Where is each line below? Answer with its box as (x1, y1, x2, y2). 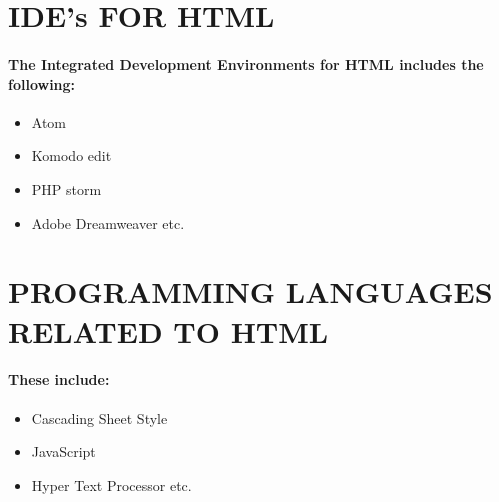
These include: (8, 369, 110, 390)
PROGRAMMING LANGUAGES (8, 271, 493, 312)
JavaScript (31, 441, 96, 462)
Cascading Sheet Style (31, 407, 168, 428)
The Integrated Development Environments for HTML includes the (8, 53, 484, 74)
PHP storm (31, 178, 102, 199)
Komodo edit (31, 145, 112, 166)
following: (8, 73, 76, 94)
